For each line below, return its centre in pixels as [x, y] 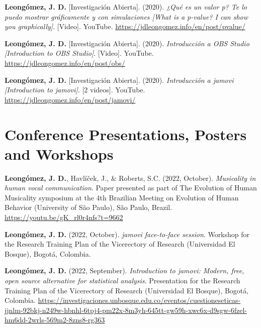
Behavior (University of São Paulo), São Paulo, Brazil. [89, 207]
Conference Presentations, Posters [126, 134]
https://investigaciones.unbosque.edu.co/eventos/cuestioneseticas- [139, 300]
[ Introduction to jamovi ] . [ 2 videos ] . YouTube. [75, 90]
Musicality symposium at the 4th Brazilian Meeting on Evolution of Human [122, 197]
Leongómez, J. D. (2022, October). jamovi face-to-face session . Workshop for [127, 234]
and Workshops [59, 153]
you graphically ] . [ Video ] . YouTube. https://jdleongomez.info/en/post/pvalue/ [125, 26]
